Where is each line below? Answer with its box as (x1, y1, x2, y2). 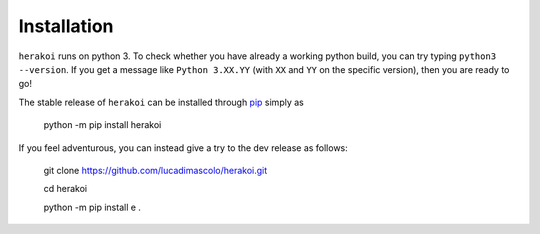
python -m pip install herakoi (43, 119, 162, 131)
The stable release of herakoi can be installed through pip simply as (18, 96, 304, 108)
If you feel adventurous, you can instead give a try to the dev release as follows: (18, 141, 349, 154)
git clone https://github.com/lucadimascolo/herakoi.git (43, 164, 268, 176)
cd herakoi (43, 183, 88, 195)
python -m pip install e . (43, 201, 142, 213)
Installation (18, 15, 114, 37)
